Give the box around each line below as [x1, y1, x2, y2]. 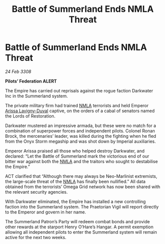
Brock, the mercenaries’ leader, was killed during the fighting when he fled [5, 133, 157, 139]
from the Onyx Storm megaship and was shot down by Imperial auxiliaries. [5, 138, 156, 144]
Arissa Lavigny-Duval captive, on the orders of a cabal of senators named [5, 108, 155, 114]
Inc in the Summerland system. [5, 93, 68, 99]
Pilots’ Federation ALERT [5, 78, 57, 84]
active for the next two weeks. [5, 234, 66, 240]
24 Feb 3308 [5, 68, 32, 75]
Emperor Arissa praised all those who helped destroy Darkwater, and [5, 148, 145, 154]
